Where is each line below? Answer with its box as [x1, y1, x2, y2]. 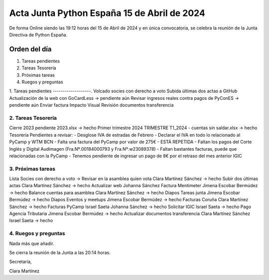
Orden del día [9, 45, 52, 53]
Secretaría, [9, 259, 32, 265]
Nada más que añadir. [9, 240, 54, 247]
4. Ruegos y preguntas [9, 230, 65, 237]
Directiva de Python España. [9, 31, 67, 37]
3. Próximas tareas [9, 165, 56, 172]
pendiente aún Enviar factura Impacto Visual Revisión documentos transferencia [9, 102, 174, 108]
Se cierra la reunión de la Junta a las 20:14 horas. [9, 250, 111, 256]
